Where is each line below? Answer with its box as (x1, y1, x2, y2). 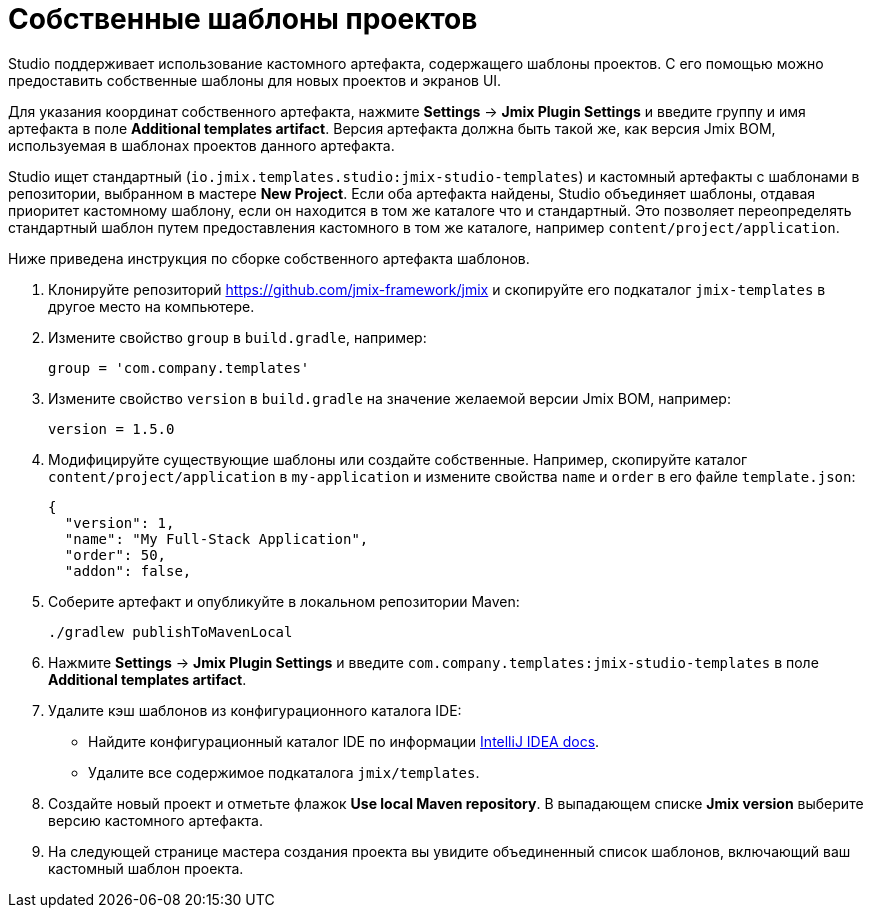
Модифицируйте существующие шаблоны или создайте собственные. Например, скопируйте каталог (48, 450, 748, 468)
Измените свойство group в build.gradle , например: (48, 328, 427, 346)
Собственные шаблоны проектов (8, 2, 478, 36)
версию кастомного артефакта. (48, 811, 263, 829)
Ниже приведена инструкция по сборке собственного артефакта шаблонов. (8, 249, 530, 267)
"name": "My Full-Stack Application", (64, 530, 369, 547)
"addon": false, (64, 562, 192, 579)
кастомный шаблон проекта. (48, 859, 244, 877)
